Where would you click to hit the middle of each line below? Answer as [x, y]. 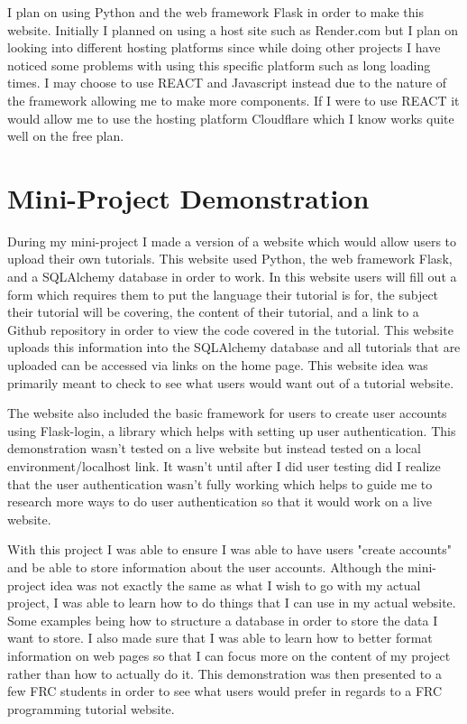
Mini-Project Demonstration [188, 197]
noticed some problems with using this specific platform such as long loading [219, 65]
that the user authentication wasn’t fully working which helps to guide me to [220, 483]
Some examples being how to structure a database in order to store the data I [223, 620]
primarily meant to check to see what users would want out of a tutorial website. [231, 382]
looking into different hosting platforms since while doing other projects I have [224, 47]
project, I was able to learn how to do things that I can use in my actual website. [232, 603]
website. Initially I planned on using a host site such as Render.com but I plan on [233, 29]
